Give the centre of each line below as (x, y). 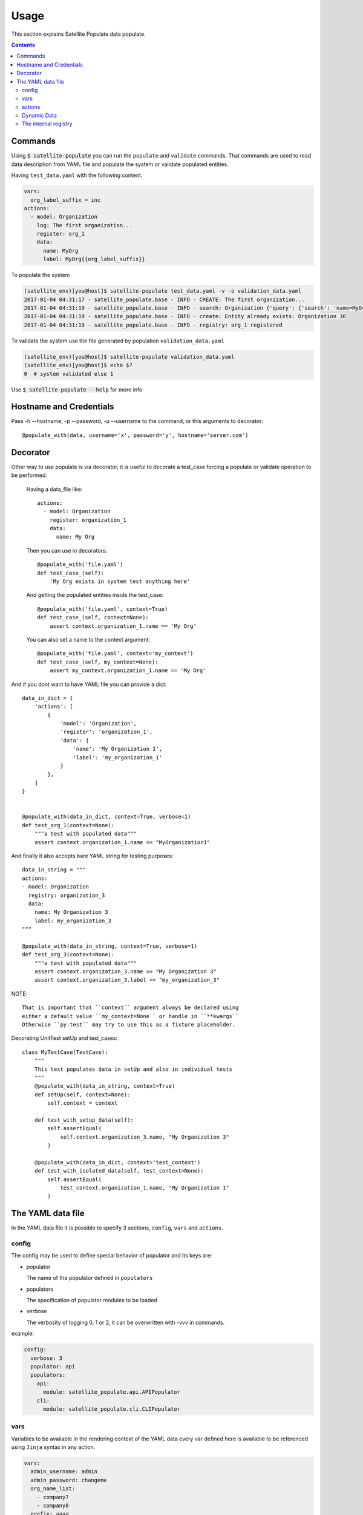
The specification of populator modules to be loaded (92, 1300)
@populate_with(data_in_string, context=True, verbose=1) (110, 946)
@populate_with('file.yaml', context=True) (103, 609)
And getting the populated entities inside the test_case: (95, 595)
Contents (23, 45)
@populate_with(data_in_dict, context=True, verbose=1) (106, 817)
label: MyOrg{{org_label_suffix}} (94, 259)
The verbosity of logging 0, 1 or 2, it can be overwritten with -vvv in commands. (126, 1322)
